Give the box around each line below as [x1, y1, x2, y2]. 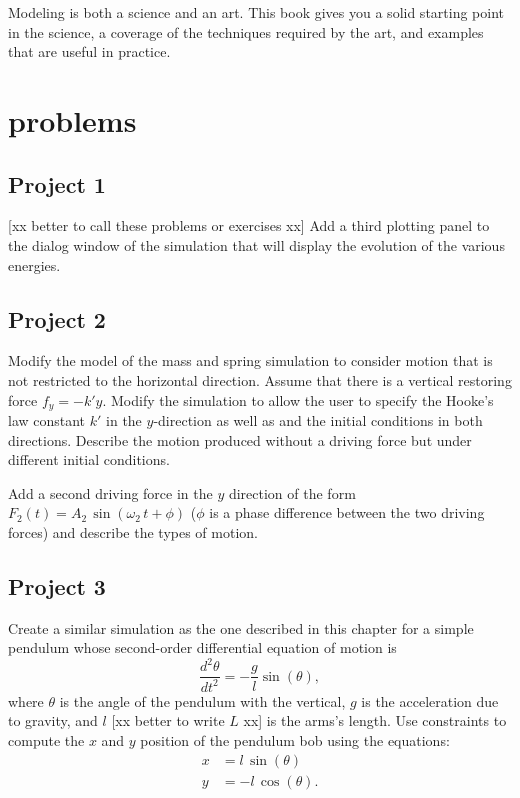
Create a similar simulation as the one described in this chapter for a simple [8, 617, 474, 638]
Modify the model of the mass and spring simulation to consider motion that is [8, 350, 493, 371]
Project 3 [8, 570, 106, 601]
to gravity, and [8, 710, 98, 731]
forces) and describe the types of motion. [8, 521, 258, 542]
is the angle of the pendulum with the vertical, [59, 690, 346, 711]
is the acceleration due [361, 690, 499, 711]
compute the [8, 730, 85, 751]
